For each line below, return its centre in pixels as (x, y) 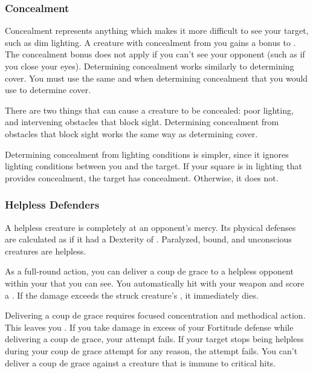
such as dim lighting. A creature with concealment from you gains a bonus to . (150, 42)
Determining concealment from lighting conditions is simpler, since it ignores (147, 154)
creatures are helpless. (46, 251)
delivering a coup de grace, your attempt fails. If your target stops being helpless (154, 339)
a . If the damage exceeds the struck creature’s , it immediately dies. (132, 295)
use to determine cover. (48, 90)
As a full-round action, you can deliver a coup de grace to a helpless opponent (149, 271)
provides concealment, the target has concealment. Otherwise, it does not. (142, 177)
